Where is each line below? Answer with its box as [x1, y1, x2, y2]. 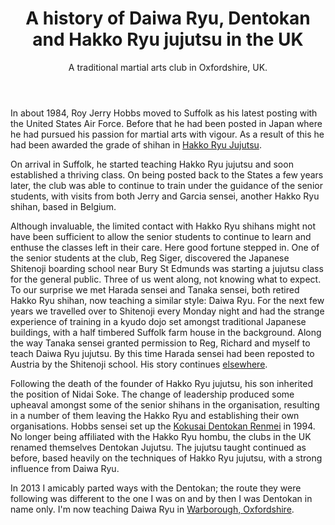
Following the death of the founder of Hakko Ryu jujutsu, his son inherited [10, 377, 314, 389]
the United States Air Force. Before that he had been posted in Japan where [10, 117, 323, 129]
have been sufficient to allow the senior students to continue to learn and [10, 230, 312, 242]
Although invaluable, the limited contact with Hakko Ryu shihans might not [10, 220, 316, 232]
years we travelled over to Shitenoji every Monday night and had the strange [10, 305, 325, 317]
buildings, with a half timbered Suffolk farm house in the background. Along [10, 326, 322, 338]
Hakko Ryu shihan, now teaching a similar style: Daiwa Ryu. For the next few [10, 294, 325, 306]
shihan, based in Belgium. [10, 200, 117, 212]
